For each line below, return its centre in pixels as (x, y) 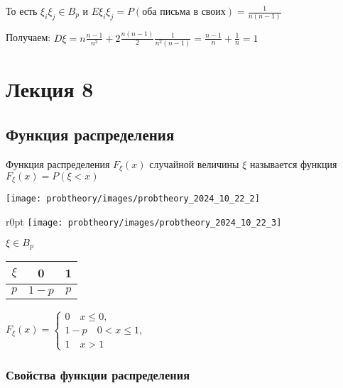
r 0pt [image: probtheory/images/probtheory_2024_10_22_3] (144, 222)
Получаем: (28, 37)
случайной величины (194, 163)
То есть (22, 11)
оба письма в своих (184, 12)
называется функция (293, 163)
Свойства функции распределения (98, 374)
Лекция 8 (50, 89)
